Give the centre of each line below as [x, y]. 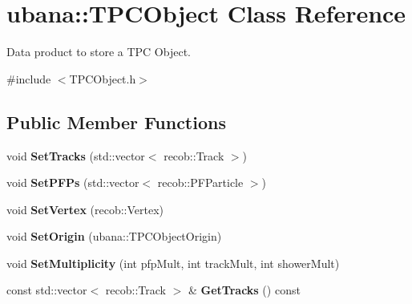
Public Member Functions [116, 122]
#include [29, 78]
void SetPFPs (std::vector [73, 182]
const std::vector [47, 290]
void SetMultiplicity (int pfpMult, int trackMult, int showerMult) [173, 263]
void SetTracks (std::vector [76, 155]
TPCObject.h [103, 78]
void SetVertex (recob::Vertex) [85, 209]
